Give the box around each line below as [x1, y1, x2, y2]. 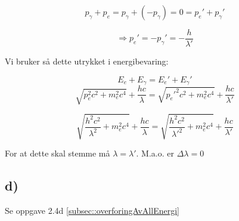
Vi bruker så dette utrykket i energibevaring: [5, 55, 169, 67]
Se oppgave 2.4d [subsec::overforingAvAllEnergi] [5, 204, 179, 217]
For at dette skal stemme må [5, 147, 110, 159]
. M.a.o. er [136, 147, 174, 159]
